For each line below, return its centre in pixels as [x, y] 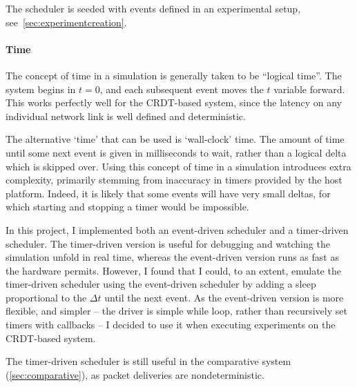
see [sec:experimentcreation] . [66, 22]
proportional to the [46, 297]
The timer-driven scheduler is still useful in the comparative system [148, 361]
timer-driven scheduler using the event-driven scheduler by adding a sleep [161, 284]
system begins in [41, 89]
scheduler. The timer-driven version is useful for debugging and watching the [168, 243]
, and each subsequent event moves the [182, 89]
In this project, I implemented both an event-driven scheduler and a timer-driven [177, 229]
